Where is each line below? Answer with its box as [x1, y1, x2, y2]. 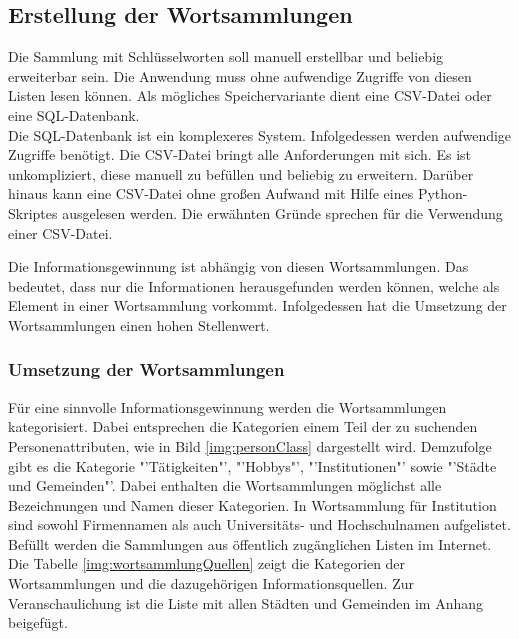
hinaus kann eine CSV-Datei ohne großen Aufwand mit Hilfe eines [8, 183, 414, 204]
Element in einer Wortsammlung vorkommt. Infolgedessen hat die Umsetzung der [8, 295, 507, 316]
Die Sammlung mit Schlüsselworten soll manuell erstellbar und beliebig [8, 46, 444, 67]
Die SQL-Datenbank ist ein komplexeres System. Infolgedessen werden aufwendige [8, 124, 512, 145]
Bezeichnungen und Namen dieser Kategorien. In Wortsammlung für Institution [8, 494, 497, 515]
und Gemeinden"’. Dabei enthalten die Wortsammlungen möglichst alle [8, 475, 442, 496]
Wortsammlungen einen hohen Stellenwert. [8, 314, 270, 335]
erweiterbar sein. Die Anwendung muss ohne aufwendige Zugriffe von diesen [8, 65, 472, 86]
